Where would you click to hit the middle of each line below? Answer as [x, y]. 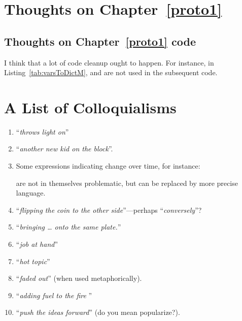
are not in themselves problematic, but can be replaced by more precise [127, 183]
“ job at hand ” [37, 244]
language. [31, 193]
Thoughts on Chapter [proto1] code [100, 41]
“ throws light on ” [42, 131]
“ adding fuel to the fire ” [54, 295]
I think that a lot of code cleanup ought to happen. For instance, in [109, 62]
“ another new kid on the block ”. [64, 149]
